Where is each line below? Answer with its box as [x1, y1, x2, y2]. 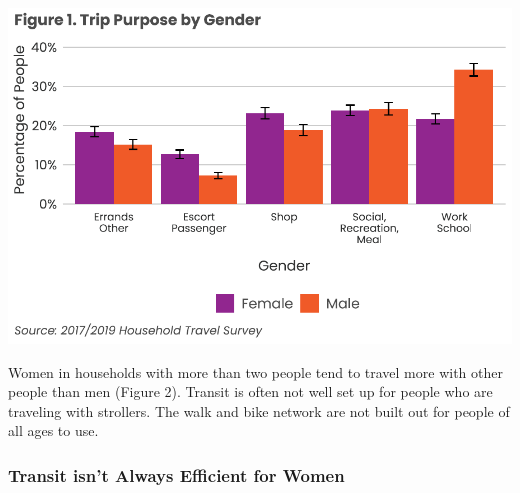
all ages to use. [8, 420, 99, 441]
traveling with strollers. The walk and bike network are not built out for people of [8, 400, 510, 421]
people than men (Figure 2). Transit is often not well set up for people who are [8, 381, 493, 402]
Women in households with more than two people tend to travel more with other [8, 361, 503, 382]
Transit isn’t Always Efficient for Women [8, 462, 345, 487]
